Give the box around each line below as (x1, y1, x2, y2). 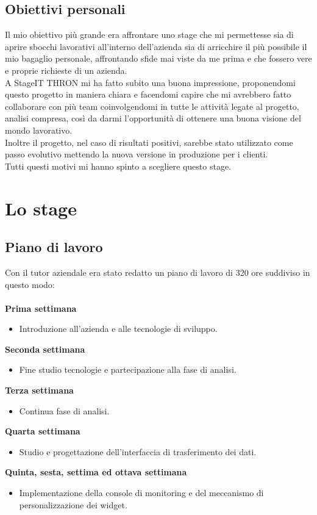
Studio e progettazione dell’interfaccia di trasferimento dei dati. (19, 445, 257, 458)
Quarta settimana (5, 425, 80, 438)
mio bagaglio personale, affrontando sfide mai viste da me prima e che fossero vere (5, 52, 312, 65)
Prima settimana (5, 301, 77, 314)
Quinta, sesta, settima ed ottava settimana (5, 466, 187, 478)
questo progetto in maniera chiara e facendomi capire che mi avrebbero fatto (5, 88, 291, 101)
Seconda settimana (5, 342, 85, 355)
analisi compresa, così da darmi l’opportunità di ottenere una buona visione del (5, 112, 301, 124)
